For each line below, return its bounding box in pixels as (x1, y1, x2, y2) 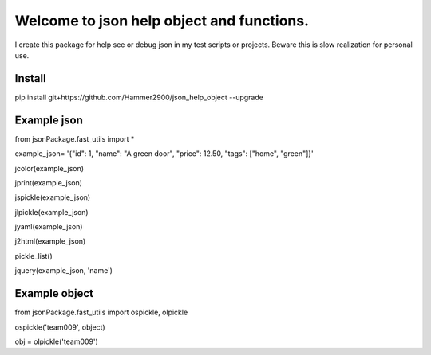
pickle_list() (14, 251, 53, 260)
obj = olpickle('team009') (14, 337, 99, 346)
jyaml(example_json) (14, 222, 83, 232)
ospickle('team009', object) (14, 322, 105, 332)
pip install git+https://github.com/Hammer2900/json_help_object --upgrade (14, 92, 263, 102)
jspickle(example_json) (14, 193, 91, 202)
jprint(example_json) (14, 177, 83, 187)
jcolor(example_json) (14, 163, 84, 173)
